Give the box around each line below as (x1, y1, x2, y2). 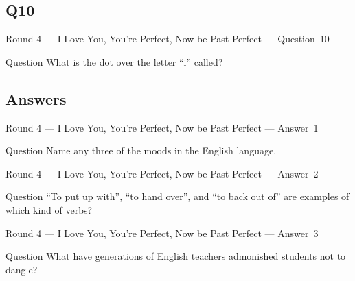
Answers (5, 88, 67, 109)
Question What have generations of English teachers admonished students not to (5, 249, 346, 263)
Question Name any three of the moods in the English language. (5, 143, 277, 158)
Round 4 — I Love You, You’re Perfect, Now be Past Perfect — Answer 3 (5, 225, 319, 240)
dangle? (5, 262, 38, 276)
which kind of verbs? (5, 202, 93, 217)
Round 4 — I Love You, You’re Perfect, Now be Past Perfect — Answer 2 (5, 166, 319, 180)
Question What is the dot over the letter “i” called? (5, 54, 223, 69)
